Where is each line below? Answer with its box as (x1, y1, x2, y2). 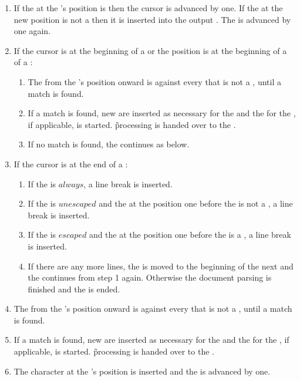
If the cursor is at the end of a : (14, 157, 128, 170)
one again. (14, 25, 51, 37)
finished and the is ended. (28, 282, 120, 295)
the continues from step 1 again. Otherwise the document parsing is (28, 271, 272, 284)
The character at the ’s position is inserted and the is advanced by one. (14, 365, 271, 377)
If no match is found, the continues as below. (28, 138, 190, 150)
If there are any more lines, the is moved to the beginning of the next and (28, 259, 294, 272)
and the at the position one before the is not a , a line (99, 197, 293, 210)
